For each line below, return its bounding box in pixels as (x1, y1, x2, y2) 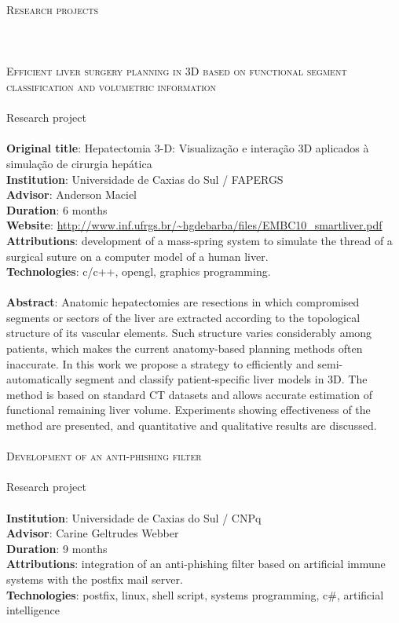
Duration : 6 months (6, 201, 108, 218)
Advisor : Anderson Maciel (6, 186, 137, 203)
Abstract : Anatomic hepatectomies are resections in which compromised (6, 294, 360, 310)
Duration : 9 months (6, 540, 108, 556)
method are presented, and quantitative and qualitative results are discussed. (6, 417, 377, 434)
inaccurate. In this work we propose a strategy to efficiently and (6, 355, 314, 372)
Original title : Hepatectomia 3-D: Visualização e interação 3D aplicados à (6, 140, 369, 156)
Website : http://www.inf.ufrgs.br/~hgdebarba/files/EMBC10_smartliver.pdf (6, 217, 383, 233)
